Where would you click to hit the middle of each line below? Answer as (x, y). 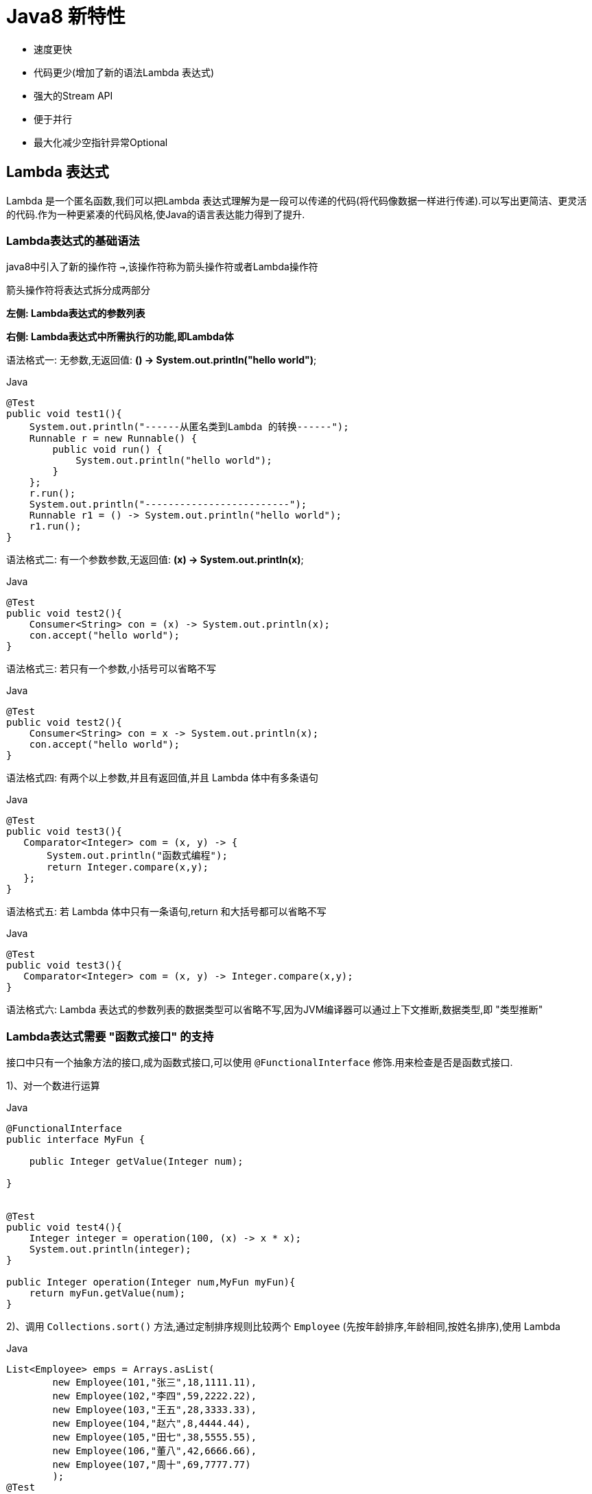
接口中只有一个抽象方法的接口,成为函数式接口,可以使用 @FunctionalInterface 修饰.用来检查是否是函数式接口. (260, 1063)
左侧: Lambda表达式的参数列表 (76, 313)
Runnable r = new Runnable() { (113, 439)
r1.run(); (55, 526)
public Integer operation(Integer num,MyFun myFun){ (151, 1282)
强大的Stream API (73, 95)
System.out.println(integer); (110, 1249)
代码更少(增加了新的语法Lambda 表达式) (124, 72)
